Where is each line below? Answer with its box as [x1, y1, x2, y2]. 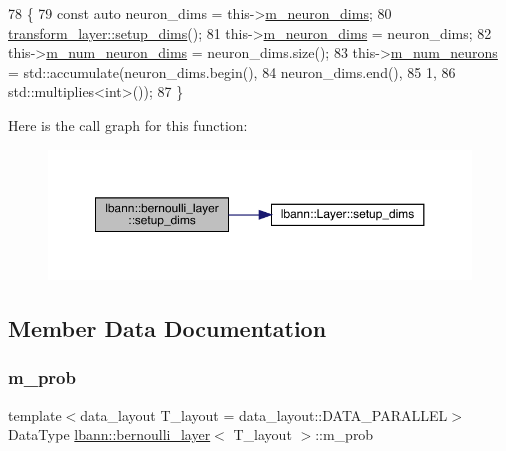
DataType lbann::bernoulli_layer [8, 424, 211, 445]
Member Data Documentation [8, 313, 327, 344]
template [8, 404, 62, 425]
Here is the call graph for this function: [8, 114, 248, 135]
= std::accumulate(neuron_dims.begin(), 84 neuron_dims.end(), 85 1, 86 [8, 61, 456, 82]
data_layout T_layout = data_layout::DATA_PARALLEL [80, 404, 448, 425]
